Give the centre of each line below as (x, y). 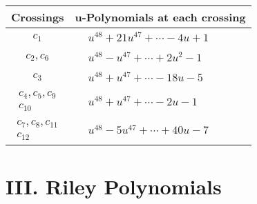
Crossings (38, 17)
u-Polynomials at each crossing (160, 17)
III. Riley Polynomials (114, 186)
